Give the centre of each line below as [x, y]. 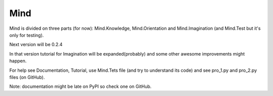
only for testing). [27, 35]
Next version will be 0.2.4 [36, 44]
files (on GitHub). [27, 77]
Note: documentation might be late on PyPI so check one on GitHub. [80, 86]
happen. [18, 61]
